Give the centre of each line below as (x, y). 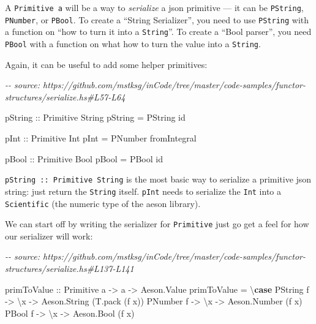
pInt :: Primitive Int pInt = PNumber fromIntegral (101, 138)
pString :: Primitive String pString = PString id (95, 117)
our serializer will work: (49, 235)
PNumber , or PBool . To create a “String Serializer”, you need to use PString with (157, 19)
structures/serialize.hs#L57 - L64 (65, 96)
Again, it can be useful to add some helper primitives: (106, 64)
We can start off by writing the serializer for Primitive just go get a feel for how (157, 224)
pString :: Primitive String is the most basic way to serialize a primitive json (158, 179)
